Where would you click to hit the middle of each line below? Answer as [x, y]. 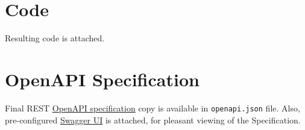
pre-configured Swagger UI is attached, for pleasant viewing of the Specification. [153, 120]
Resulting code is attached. [55, 38]
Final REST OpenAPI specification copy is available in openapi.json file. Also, [152, 108]
